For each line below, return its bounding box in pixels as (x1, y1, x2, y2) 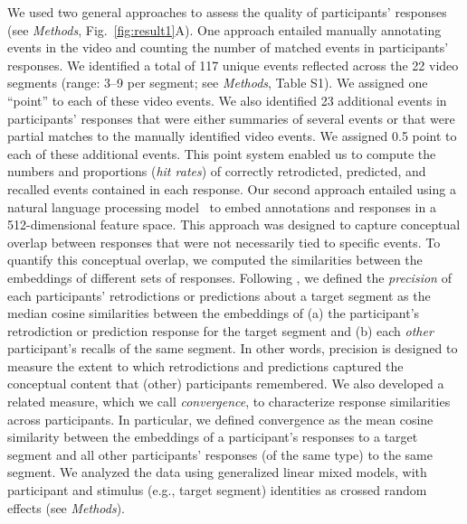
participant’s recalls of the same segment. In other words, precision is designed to (7, 339, 458, 358)
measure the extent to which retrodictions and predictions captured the (7, 356, 404, 375)
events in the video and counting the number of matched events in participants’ (7, 38, 449, 57)
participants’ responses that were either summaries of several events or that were (7, 108, 455, 127)
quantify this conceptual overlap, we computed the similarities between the (7, 250, 423, 269)
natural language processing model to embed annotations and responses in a (7, 197, 436, 216)
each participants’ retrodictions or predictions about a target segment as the (7, 285, 431, 304)
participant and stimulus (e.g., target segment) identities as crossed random (7, 481, 427, 500)
